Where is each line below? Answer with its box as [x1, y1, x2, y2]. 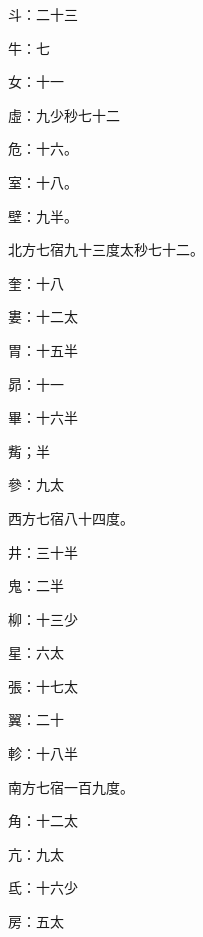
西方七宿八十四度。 [8, 507, 134, 528]
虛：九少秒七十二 [8, 104, 120, 125]
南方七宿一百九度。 [8, 776, 134, 797]
